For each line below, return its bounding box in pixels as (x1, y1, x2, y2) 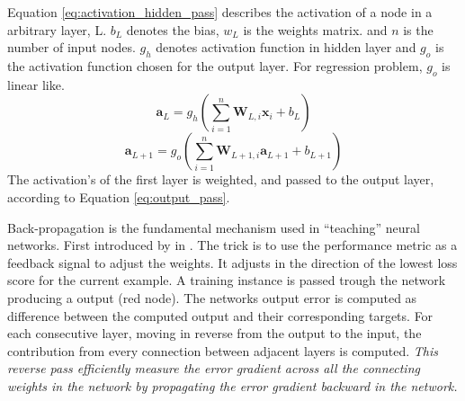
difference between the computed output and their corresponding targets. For (7, 306, 434, 325)
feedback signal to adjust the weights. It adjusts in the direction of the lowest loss (7, 253, 458, 272)
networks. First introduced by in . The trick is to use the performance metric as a (7, 236, 458, 254)
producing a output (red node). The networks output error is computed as (7, 288, 417, 307)
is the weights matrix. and (243, 20, 388, 39)
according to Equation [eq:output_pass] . (7, 187, 230, 206)
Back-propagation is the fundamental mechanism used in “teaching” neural (7, 218, 421, 236)
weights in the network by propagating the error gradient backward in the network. (7, 376, 458, 395)
